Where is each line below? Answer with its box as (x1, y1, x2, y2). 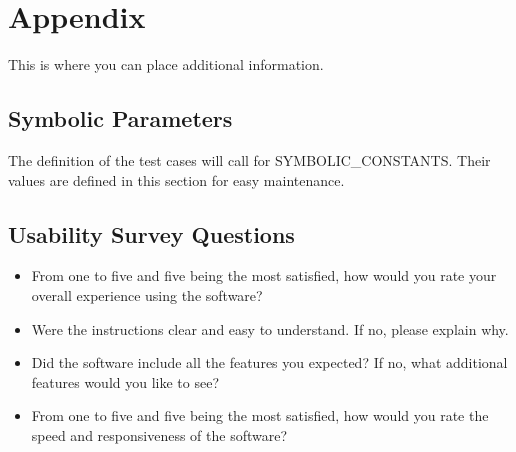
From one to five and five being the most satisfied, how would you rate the (31, 405, 489, 426)
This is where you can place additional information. (8, 54, 324, 75)
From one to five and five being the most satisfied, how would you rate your (31, 265, 497, 286)
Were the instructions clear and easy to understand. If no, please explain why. (31, 318, 509, 339)
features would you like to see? (31, 371, 220, 392)
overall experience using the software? (31, 284, 263, 305)
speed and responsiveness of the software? (31, 424, 288, 445)
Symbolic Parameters (8, 103, 233, 134)
